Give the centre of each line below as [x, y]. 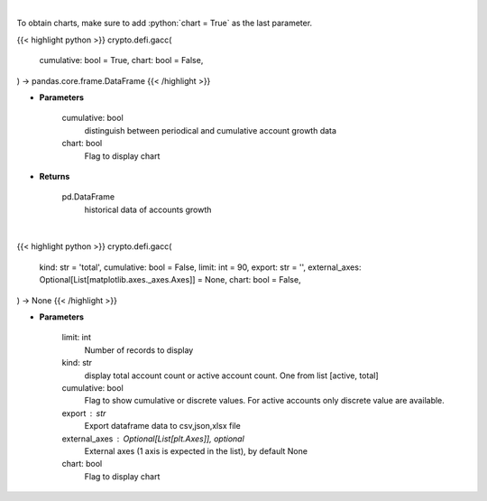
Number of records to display [139, 350]
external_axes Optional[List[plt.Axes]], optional [153, 439]
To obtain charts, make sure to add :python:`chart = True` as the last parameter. [165, 23]
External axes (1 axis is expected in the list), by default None [196, 450]
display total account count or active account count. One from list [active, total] [231, 376]
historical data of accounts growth [148, 209]
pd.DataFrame [88, 197]
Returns [55, 176]
